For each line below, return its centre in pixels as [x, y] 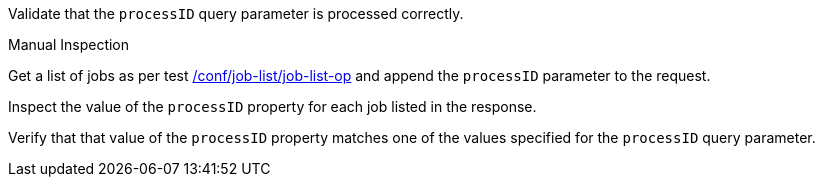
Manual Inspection [69, 44]
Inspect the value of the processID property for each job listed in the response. [272, 106]
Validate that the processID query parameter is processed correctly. [236, 13]
